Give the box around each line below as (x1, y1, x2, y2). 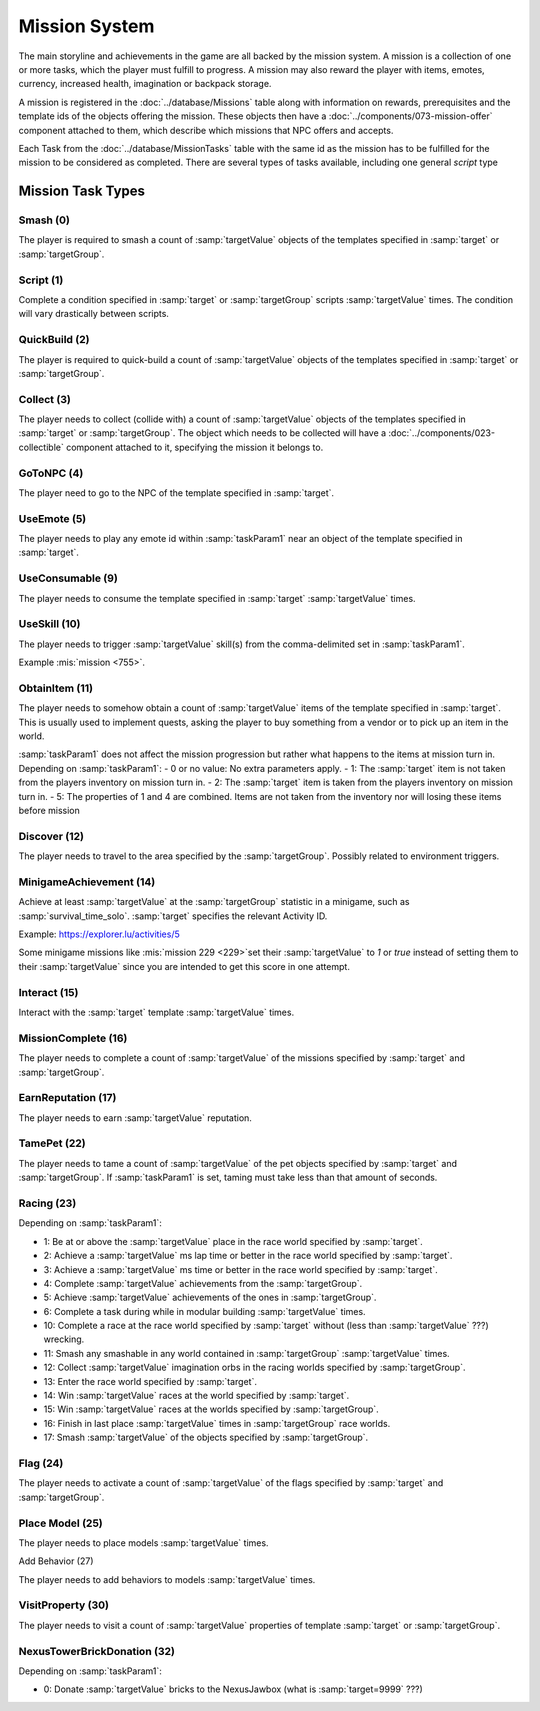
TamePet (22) (18, 1136, 86, 1150)
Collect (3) (18, 392, 72, 406)
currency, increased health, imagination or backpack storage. (18, 78, 272, 90)
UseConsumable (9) (18, 571, 119, 585)
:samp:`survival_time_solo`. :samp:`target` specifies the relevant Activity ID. (18, 910, 328, 922)
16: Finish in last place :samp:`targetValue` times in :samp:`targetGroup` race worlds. (43, 1417, 391, 1429)
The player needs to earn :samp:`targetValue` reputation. (18, 1111, 252, 1124)
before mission (18, 805, 80, 817)
